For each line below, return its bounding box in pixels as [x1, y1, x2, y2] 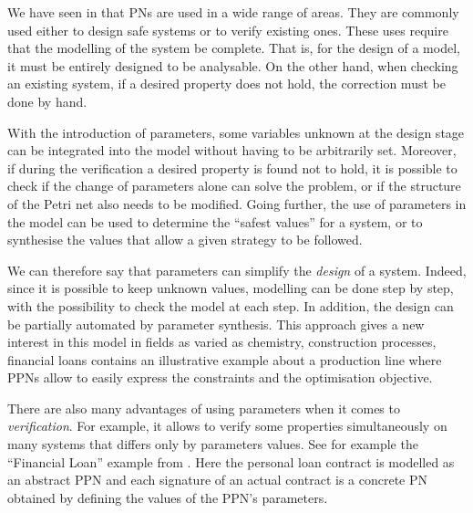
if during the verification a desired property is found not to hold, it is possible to [7, 158, 458, 177]
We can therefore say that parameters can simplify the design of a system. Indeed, [7, 260, 467, 279]
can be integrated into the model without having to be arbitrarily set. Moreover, [7, 141, 457, 160]
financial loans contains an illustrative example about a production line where [7, 350, 442, 369]
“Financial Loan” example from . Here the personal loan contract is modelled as [7, 452, 455, 471]
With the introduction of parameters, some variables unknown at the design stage [7, 122, 465, 141]
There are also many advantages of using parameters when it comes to [7, 398, 400, 417]
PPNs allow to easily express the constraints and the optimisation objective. [7, 368, 433, 387]
